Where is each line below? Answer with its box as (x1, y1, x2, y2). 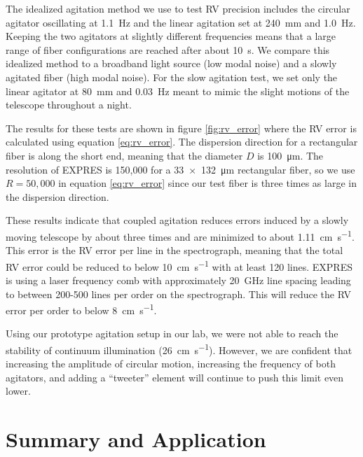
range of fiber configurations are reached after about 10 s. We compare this (6, 42, 330, 57)
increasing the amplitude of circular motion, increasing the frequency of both (6, 356, 336, 371)
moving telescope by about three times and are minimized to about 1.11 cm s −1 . (6, 227, 355, 244)
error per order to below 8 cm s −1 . (6, 301, 157, 317)
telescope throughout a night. (6, 97, 132, 112)
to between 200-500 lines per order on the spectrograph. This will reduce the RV (6, 286, 351, 301)
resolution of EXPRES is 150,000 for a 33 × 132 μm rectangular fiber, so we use (6, 162, 355, 176)
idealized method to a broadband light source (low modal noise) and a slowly (6, 56, 337, 71)
